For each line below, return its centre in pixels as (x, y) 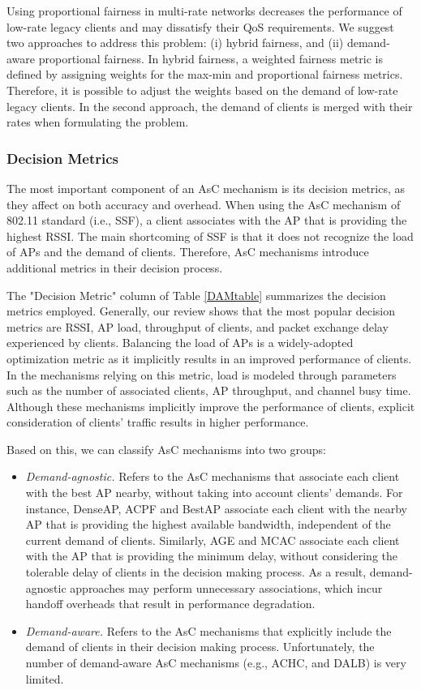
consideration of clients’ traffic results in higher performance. (158, 422)
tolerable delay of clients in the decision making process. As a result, (196, 572)
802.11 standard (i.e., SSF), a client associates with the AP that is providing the (207, 220)
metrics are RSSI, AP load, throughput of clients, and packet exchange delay (198, 326)
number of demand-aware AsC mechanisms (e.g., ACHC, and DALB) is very (216, 662)
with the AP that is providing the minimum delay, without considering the (211, 556)
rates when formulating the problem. (98, 122)
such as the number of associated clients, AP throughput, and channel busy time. (209, 390)
